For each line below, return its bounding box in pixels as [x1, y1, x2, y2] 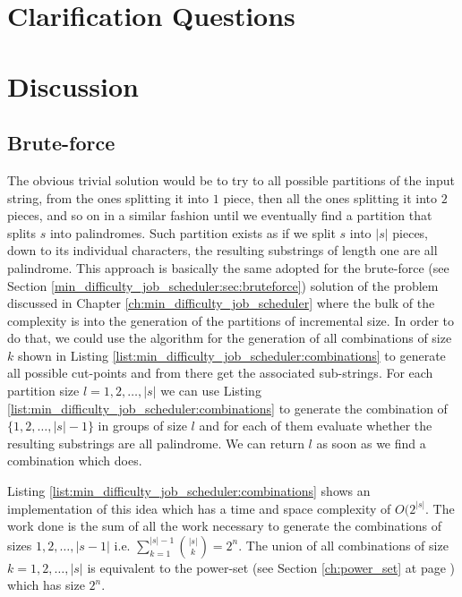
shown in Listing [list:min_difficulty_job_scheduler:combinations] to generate [17, 345, 446, 364]
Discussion [7, 67, 139, 104]
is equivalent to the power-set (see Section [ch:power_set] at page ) [87, 558, 456, 576]
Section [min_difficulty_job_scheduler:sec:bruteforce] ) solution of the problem [7, 276, 439, 294]
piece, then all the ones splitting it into [223, 188, 437, 207]
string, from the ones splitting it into [7, 188, 210, 207]
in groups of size [98, 416, 187, 435]
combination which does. [7, 451, 142, 470]
